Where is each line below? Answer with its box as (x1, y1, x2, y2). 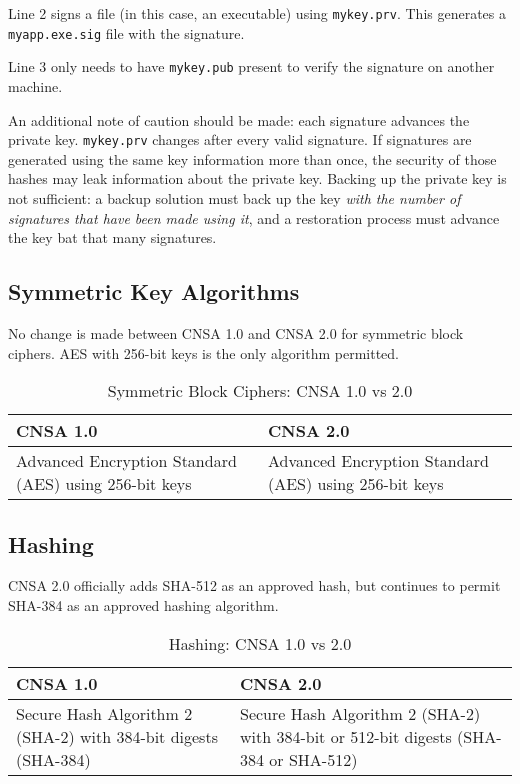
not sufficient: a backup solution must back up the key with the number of (8, 188, 461, 208)
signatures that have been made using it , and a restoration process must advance (8, 207, 500, 228)
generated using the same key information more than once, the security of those (8, 148, 497, 169)
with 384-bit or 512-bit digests (239, 724, 452, 748)
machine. (8, 75, 63, 96)
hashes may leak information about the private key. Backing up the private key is (8, 168, 507, 189)
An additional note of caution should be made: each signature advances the (8, 109, 470, 130)
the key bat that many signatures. (8, 227, 217, 248)
